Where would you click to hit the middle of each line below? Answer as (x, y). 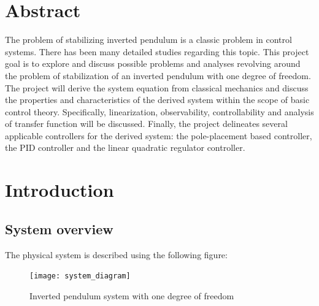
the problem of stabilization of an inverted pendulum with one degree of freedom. (158, 75)
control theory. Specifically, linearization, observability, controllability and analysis (159, 111)
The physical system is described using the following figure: (116, 254)
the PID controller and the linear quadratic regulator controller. (125, 147)
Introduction (60, 190)
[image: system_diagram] (80, 276)
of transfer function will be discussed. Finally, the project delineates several (146, 124)
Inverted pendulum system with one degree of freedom (132, 295)
